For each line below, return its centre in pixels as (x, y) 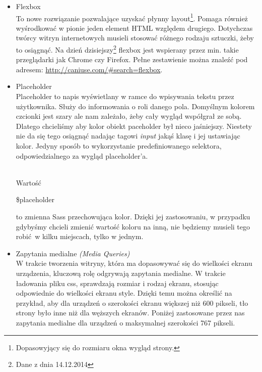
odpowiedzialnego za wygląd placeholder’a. (82, 155)
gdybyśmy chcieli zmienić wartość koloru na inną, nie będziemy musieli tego (133, 226)
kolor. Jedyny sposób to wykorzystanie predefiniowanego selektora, (119, 146)
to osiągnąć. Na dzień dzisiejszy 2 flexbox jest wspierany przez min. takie (127, 49)
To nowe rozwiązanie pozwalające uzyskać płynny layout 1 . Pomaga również (132, 17)
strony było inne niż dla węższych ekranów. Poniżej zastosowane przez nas (130, 313)
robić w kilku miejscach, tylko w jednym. (80, 236)
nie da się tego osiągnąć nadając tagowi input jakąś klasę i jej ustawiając (128, 136)
